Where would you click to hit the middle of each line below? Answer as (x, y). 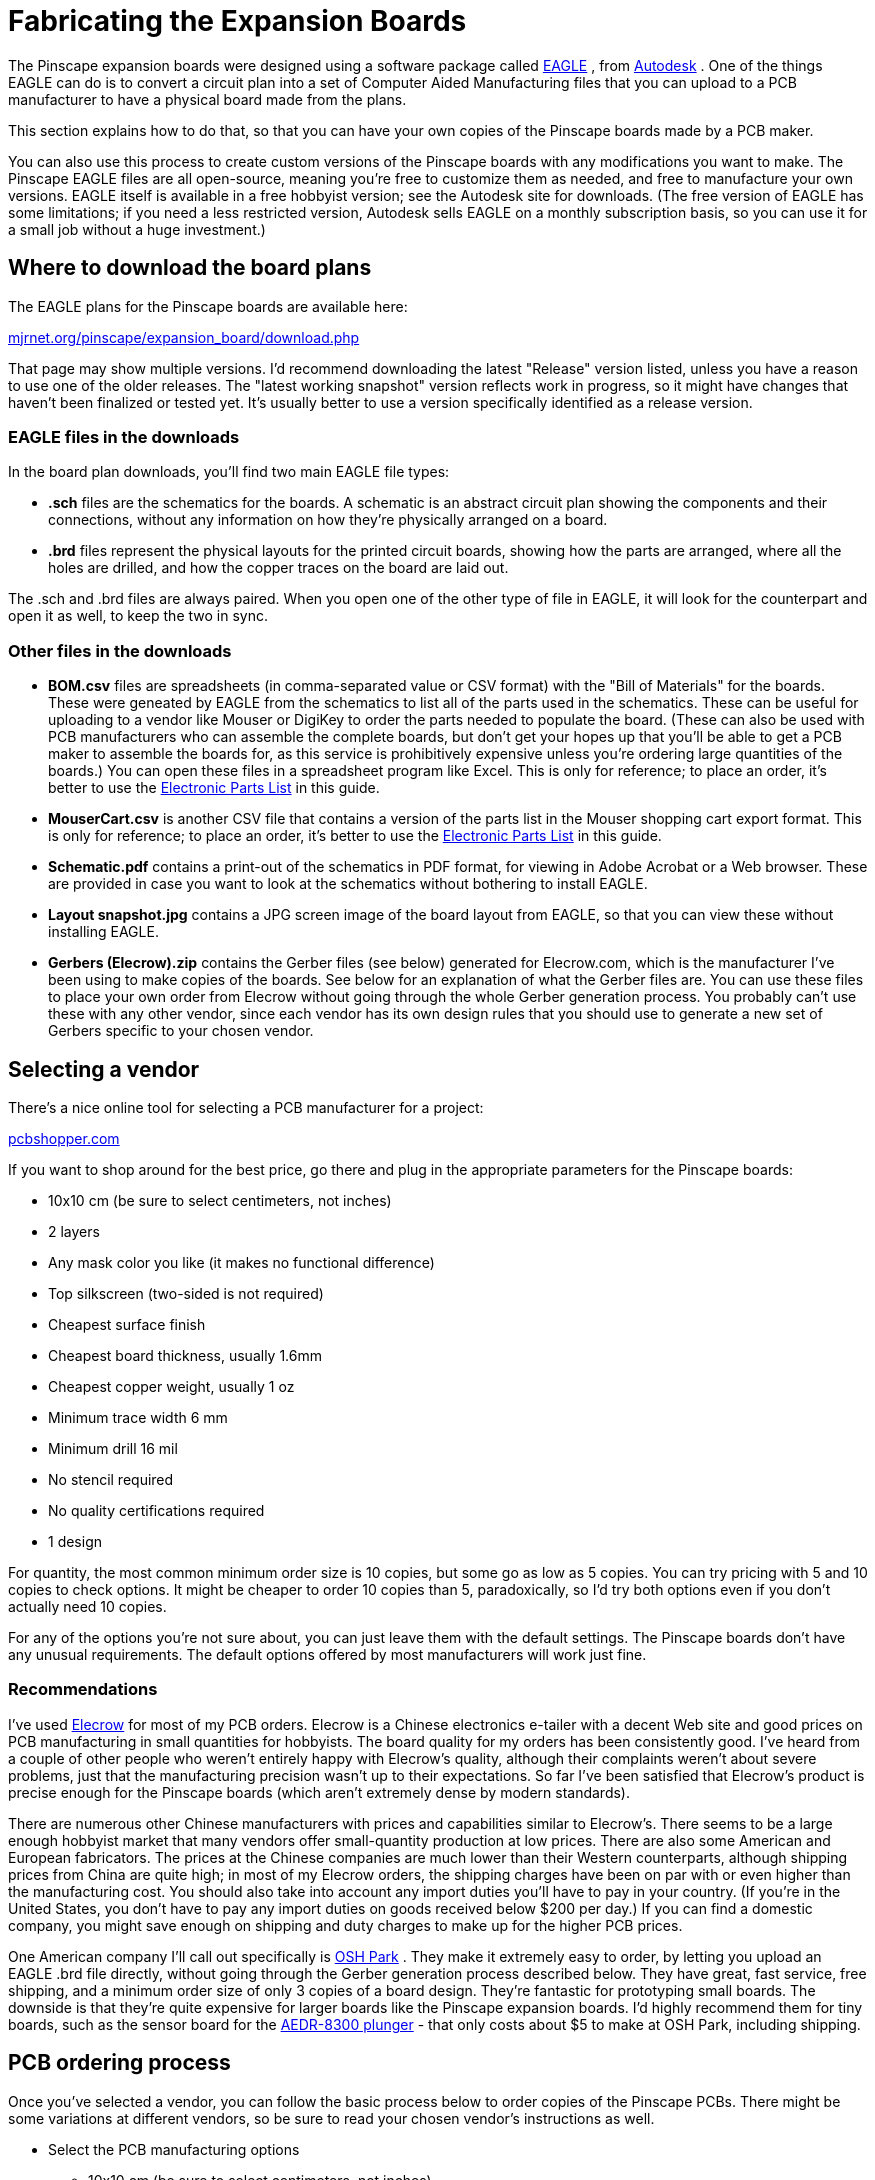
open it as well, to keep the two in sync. (138, 616)
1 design (75, 1541)
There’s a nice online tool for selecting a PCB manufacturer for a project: (246, 1107)
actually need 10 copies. (87, 1606)
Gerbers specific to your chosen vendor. (181, 1031)
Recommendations (83, 1689)
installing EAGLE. (103, 932)
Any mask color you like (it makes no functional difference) (241, 1262)
